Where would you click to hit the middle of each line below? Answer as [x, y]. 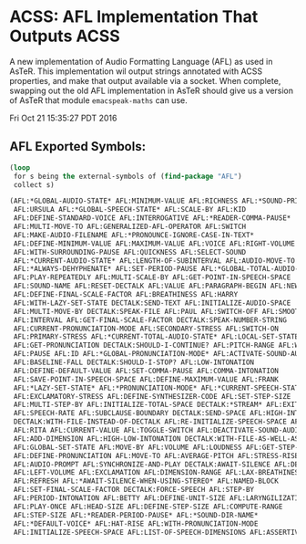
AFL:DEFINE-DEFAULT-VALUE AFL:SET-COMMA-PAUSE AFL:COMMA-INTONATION [146, 371]
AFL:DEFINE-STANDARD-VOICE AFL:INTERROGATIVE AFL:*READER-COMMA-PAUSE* [152, 218]
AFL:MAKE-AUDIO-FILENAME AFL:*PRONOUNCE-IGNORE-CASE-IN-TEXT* [134, 235]
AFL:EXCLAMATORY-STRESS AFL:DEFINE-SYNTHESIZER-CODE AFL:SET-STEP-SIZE [152, 396]
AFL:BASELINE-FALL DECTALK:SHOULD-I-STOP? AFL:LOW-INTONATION [134, 362]
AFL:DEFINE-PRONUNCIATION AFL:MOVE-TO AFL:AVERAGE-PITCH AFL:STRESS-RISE [156, 455]
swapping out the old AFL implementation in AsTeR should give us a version [152, 90]
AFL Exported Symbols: [78, 146]
